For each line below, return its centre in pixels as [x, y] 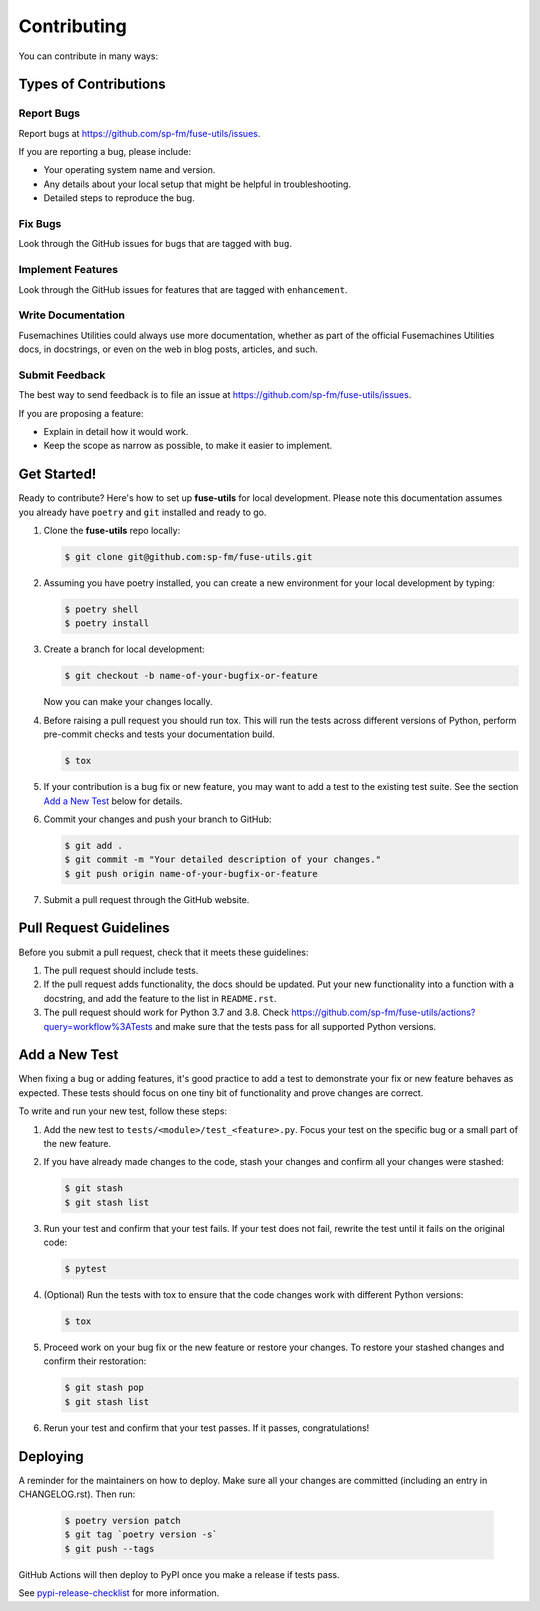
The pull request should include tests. [121, 970]
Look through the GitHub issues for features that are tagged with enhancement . [183, 289]
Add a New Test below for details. [113, 801]
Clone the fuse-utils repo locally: [112, 531]
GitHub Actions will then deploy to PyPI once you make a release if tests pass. [179, 1574]
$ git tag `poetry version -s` [141, 1534]
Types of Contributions [92, 84]
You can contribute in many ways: [88, 56]
